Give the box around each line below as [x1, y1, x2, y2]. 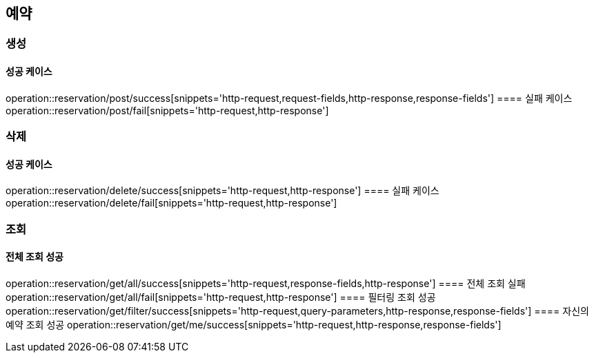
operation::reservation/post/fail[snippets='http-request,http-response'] [6, 104, 329, 116]
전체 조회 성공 [6, 251, 63, 263]
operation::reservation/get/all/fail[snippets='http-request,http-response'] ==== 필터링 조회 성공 [6, 291, 436, 303]
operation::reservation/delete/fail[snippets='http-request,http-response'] [6, 197, 337, 209]
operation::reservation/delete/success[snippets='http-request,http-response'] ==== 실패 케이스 [6, 185, 439, 197]
